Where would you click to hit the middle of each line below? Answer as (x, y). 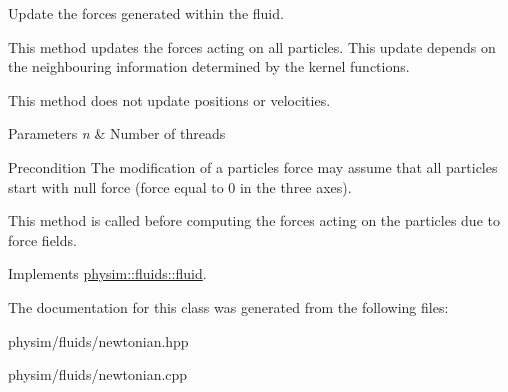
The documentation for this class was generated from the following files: (228, 306)
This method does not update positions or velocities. (169, 99)
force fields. (42, 239)
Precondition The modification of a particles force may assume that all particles (253, 166)
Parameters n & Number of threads (117, 133)
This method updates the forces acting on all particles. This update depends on (252, 46)
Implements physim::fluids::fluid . (107, 273)
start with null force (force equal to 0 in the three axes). (180, 186)
